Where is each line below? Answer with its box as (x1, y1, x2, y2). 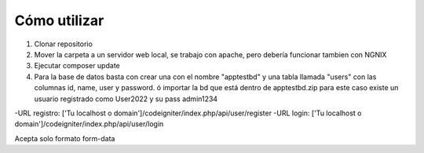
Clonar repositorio (34, 39, 93, 49)
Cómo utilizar (14, 12, 104, 29)
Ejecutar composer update (34, 61, 121, 71)
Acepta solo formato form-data (14, 133, 115, 143)
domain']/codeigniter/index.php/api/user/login (14, 119, 164, 129)
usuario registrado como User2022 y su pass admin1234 (34, 94, 218, 104)
